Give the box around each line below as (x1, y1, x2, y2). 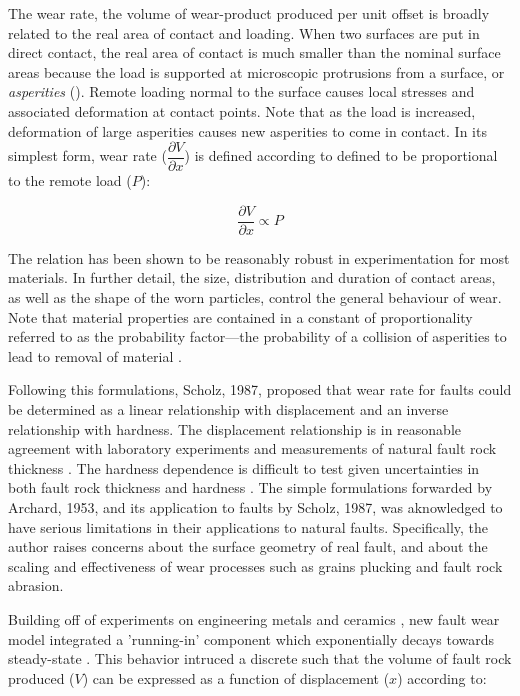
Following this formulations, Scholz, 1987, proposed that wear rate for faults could (8, 379, 512, 400)
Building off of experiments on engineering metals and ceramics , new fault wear (8, 608, 500, 629)
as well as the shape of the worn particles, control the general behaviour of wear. (8, 287, 502, 308)
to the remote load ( (8, 170, 132, 191)
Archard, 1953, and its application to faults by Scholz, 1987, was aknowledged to (8, 497, 503, 517)
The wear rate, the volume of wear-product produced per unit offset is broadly (8, 3, 490, 23)
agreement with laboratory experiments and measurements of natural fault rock (8, 438, 497, 459)
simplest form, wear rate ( (8, 145, 167, 166)
